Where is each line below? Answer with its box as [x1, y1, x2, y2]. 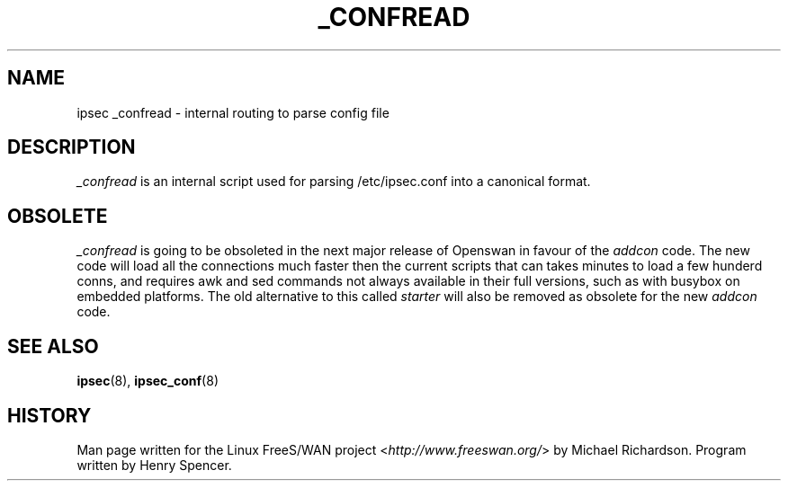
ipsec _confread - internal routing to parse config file [76, 104, 390, 120]
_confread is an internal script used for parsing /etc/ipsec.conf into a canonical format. [76, 173, 591, 190]
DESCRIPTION [7, 136, 136, 159]
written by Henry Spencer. [76, 457, 232, 473]
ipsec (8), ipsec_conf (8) [76, 373, 219, 389]
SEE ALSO [7, 334, 99, 358]
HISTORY [7, 404, 92, 427]
